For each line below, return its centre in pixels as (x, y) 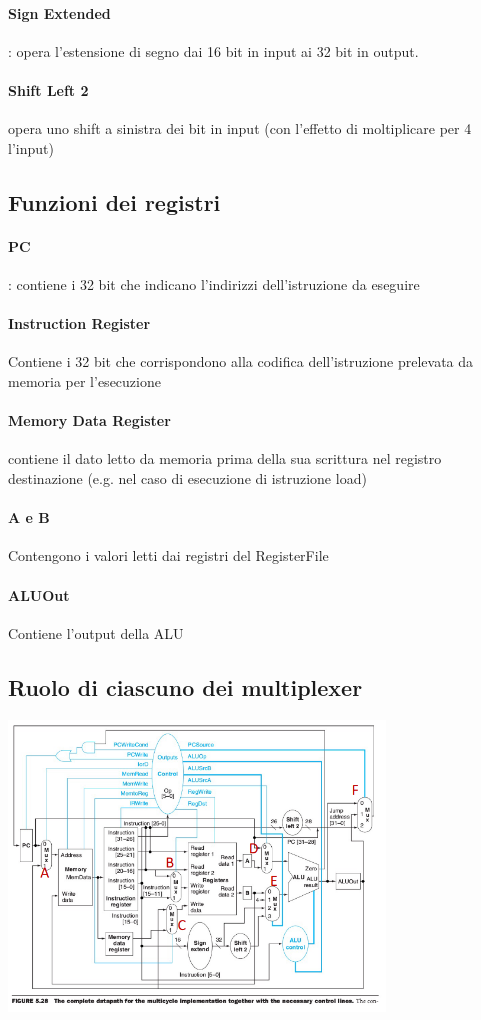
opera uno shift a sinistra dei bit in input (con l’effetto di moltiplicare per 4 (240, 128)
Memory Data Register (89, 420)
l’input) (31, 147)
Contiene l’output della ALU (96, 632)
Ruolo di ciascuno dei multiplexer (185, 686)
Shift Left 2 (48, 89)
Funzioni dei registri (114, 201)
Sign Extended (59, 12)
